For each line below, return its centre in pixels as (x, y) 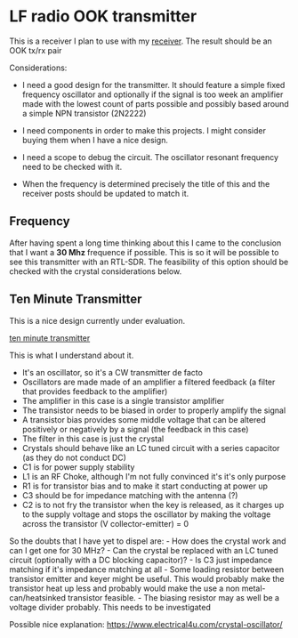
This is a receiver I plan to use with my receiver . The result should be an (141, 41)
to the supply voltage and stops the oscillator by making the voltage (146, 514)
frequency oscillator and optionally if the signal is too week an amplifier (153, 94)
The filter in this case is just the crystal (93, 439)
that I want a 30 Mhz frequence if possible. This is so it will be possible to (144, 252)
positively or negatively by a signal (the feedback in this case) (135, 429)
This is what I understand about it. (72, 355)
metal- (254, 588)
